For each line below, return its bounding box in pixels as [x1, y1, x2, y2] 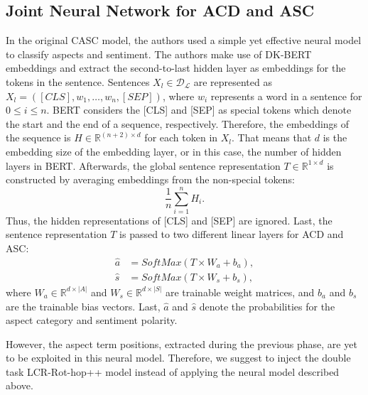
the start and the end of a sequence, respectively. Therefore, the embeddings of [6, 116, 350, 131]
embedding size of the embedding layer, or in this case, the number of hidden [6, 144, 342, 158]
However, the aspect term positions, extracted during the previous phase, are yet [6, 336, 357, 351]
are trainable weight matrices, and [165, 284, 315, 299]
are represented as [193, 74, 272, 89]
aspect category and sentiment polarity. [6, 313, 178, 328]
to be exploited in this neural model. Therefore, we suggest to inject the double [6, 350, 351, 365]
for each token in [144, 130, 218, 145]
